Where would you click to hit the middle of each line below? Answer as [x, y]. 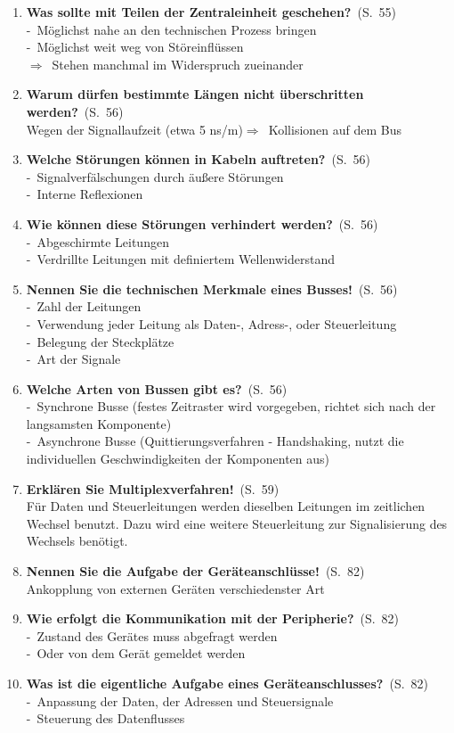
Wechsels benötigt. [77, 541]
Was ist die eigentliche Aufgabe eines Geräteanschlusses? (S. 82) [227, 683]
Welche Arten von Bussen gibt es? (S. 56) [157, 388]
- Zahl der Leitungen [84, 306]
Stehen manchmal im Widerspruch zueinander [178, 64]
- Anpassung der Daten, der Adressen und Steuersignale [180, 700]
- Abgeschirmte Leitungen [97, 241]
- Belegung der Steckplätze [100, 341]
